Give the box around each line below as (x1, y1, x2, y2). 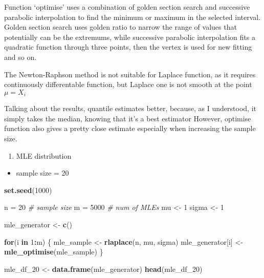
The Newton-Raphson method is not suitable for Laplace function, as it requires (4, 69, 256, 79)
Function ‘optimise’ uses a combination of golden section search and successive (4, 2, 250, 12)
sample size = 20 (16, 167, 69, 178)
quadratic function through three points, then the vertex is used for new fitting (4, 41, 252, 52)
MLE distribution (16, 150, 72, 161)
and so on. (4, 51, 37, 62)
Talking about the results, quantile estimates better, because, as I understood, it (4, 103, 256, 114)
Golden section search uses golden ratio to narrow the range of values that (4, 22, 237, 32)
